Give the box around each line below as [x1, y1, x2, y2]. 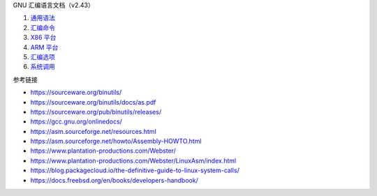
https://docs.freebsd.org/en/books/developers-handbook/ [30, 176, 198, 184]
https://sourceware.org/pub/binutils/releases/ [30, 107, 162, 116]
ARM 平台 [30, 43, 59, 52]
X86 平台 [30, 33, 57, 42]
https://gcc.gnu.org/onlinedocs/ [30, 117, 122, 126]
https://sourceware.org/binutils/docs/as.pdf [30, 98, 156, 106]
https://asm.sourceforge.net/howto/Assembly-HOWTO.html [30, 137, 202, 146]
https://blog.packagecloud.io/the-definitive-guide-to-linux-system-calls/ [30, 166, 240, 174]
